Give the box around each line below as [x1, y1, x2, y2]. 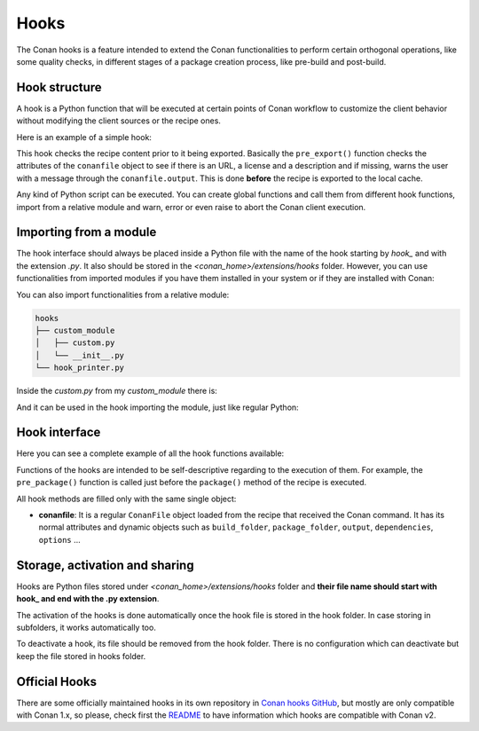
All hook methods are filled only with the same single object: [16, 493, 237, 504]
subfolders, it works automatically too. [16, 622, 157, 633]
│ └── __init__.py [35, 350, 124, 360]
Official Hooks [16, 674, 98, 689]
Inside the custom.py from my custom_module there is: [16, 386, 217, 397]
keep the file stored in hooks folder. [16, 650, 146, 661]
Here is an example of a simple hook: [16, 131, 153, 142]
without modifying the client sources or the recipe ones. [16, 115, 222, 126]
